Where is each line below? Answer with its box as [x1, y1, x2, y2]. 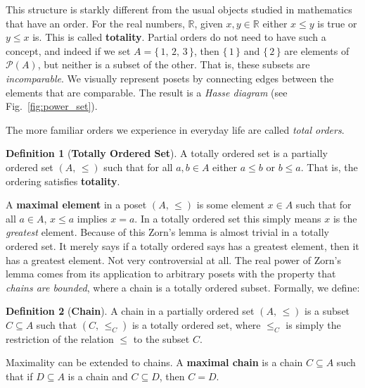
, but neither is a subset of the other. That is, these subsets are [37, 57, 310, 72]
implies [77, 211, 108, 225]
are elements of [284, 43, 350, 58]
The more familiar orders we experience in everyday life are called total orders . [6, 122, 345, 137]
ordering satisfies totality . [6, 173, 120, 188]
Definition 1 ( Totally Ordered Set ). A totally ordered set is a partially [6, 146, 328, 161]
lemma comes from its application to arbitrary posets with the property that [6, 266, 336, 281]
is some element [196, 197, 264, 212]
